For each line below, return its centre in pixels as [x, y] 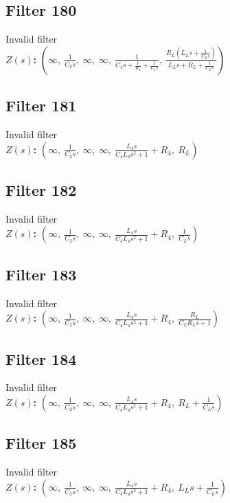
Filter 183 [41, 274]
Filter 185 [41, 443]
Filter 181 [41, 105]
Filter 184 [41, 358]
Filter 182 [41, 189]
